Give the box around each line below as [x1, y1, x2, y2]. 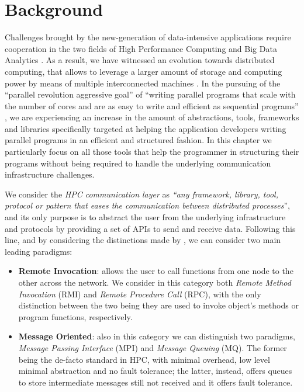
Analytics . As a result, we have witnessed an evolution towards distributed [5, 54, 275, 66]
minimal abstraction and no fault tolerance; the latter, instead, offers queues [18, 365, 292, 377]
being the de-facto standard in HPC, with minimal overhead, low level [18, 353, 270, 365]
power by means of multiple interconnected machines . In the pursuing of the [5, 77, 281, 89]
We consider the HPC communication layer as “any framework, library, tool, [5, 188, 278, 200]
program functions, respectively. [18, 310, 133, 322]
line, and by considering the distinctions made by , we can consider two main [5, 234, 281, 246]
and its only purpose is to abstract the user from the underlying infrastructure [5, 211, 286, 223]
